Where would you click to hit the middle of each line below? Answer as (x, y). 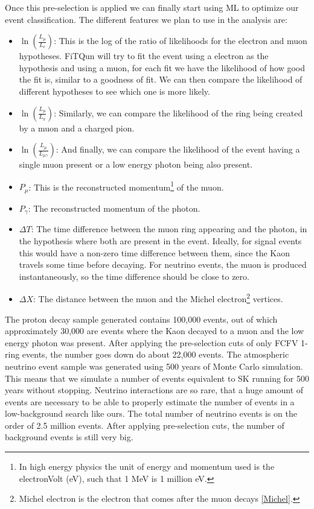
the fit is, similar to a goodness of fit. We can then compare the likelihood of (161, 79)
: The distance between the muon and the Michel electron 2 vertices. (158, 298)
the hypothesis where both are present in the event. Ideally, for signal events (160, 240)
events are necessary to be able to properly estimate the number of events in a (150, 401)
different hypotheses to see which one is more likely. (114, 91)
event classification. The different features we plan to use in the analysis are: (146, 19)
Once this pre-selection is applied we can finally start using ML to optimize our (152, 7)
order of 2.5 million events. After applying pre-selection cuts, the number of (145, 425)
